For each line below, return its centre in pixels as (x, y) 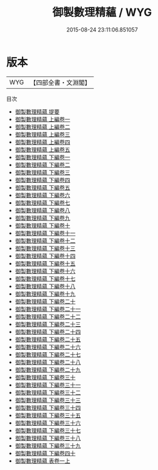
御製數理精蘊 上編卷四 (43, 142)
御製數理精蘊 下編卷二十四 (48, 332)
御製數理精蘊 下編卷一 (43, 157)
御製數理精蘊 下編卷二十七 (48, 354)
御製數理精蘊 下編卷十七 (45, 278)
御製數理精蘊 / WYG (102, 12)
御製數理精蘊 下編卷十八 (45, 286)
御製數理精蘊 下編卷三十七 (48, 430)
